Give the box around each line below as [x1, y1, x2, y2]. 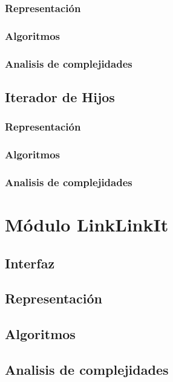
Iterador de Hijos [5, 87, 115, 106]
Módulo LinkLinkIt [5, 212, 169, 237]
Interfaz [5, 253, 55, 272]
